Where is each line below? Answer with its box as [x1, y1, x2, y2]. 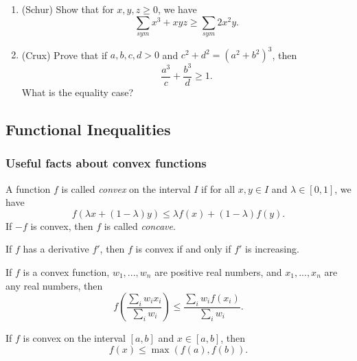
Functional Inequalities [5, 119, 171, 140]
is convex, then [30, 218, 93, 233]
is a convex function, [23, 265, 110, 279]
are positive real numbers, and [154, 265, 282, 279]
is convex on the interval [23, 331, 126, 345]
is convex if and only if [135, 242, 231, 256]
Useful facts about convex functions [5, 154, 207, 172]
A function [5, 181, 51, 196]
